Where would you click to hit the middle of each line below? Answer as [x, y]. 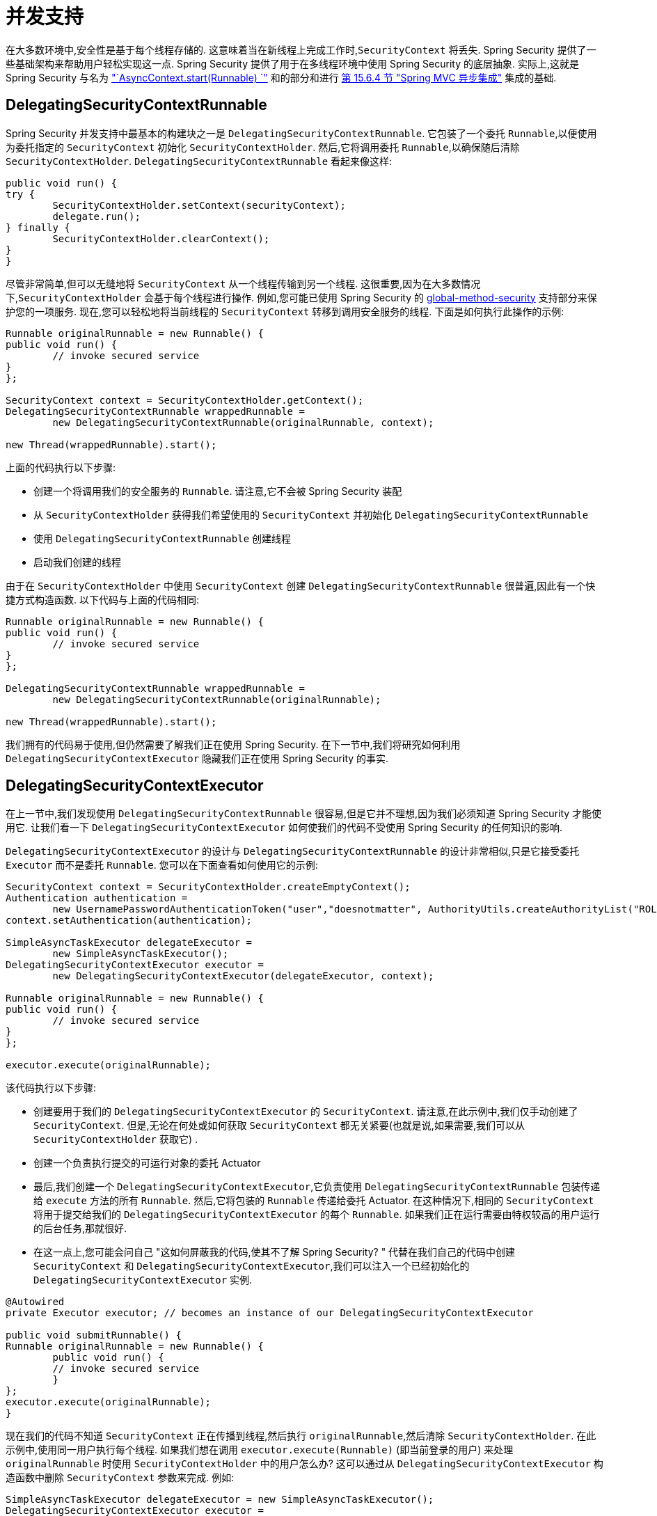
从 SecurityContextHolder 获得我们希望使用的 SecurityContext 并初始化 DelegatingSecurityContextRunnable [311, 514]
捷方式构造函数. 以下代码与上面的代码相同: [103, 599]
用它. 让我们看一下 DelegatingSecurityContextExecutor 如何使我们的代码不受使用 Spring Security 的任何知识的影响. [284, 828]
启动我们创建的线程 [77, 562]
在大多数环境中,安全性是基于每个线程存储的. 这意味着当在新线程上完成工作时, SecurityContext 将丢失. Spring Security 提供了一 [301, 49]
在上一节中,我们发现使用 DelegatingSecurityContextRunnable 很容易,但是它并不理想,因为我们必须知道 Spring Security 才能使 [304, 814]
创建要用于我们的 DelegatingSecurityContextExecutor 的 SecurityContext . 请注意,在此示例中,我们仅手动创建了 [306, 1112]
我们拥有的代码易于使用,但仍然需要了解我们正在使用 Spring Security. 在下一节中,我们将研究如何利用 [233, 744]
